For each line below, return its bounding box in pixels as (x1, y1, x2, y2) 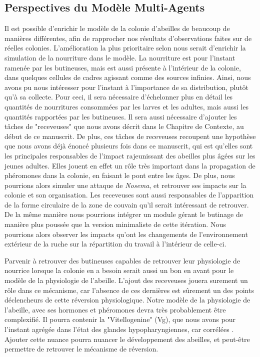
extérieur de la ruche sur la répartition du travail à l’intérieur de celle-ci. (4, 238, 226, 249)
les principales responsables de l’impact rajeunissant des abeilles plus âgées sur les (4, 150, 255, 160)
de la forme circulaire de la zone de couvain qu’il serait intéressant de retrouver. (4, 199, 249, 209)
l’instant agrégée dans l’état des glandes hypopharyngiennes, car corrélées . (4, 324, 234, 334)
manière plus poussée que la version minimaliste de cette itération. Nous (4, 219, 226, 229)
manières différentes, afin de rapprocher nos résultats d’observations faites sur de (4, 32, 252, 43)
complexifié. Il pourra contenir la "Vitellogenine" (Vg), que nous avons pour (4, 314, 235, 324)
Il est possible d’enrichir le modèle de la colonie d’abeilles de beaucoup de (4, 23, 230, 33)
